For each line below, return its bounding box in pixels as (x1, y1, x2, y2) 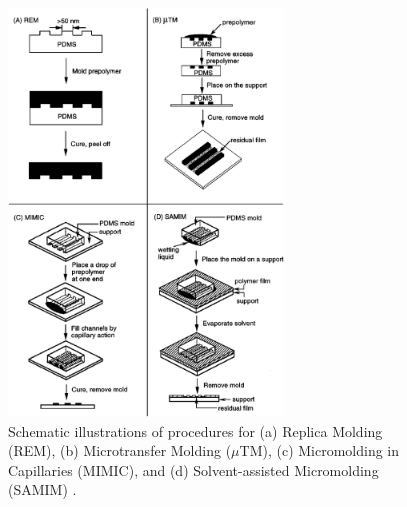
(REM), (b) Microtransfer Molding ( (8, 440, 232, 461)
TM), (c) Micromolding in (239, 440, 400, 461)
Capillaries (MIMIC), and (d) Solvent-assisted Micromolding (8, 459, 379, 480)
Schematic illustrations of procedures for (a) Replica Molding (8, 420, 383, 441)
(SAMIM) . (8, 479, 77, 500)
